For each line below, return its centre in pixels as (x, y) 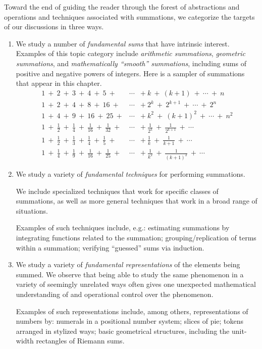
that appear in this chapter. (59, 83)
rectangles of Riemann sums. (80, 341)
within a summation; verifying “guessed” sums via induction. (110, 247)
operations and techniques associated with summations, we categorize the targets (129, 16)
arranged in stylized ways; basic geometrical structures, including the (123, 331)
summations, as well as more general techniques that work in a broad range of (137, 201)
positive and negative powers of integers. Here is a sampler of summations (130, 73)
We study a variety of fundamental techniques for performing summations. (130, 174)
